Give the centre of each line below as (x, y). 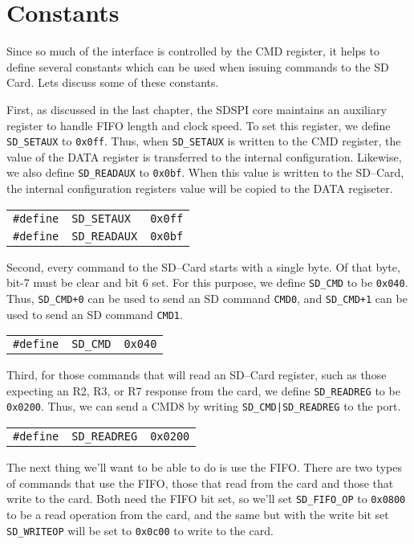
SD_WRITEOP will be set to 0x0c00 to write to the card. (140, 530)
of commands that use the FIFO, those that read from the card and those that (200, 483)
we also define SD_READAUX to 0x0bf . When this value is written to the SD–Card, (205, 172)
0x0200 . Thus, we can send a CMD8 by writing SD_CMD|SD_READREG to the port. (204, 406)
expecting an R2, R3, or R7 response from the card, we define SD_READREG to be (203, 390)
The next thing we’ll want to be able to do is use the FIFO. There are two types (204, 467)
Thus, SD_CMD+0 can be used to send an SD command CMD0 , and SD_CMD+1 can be (207, 298)
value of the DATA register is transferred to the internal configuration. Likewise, (204, 156)
